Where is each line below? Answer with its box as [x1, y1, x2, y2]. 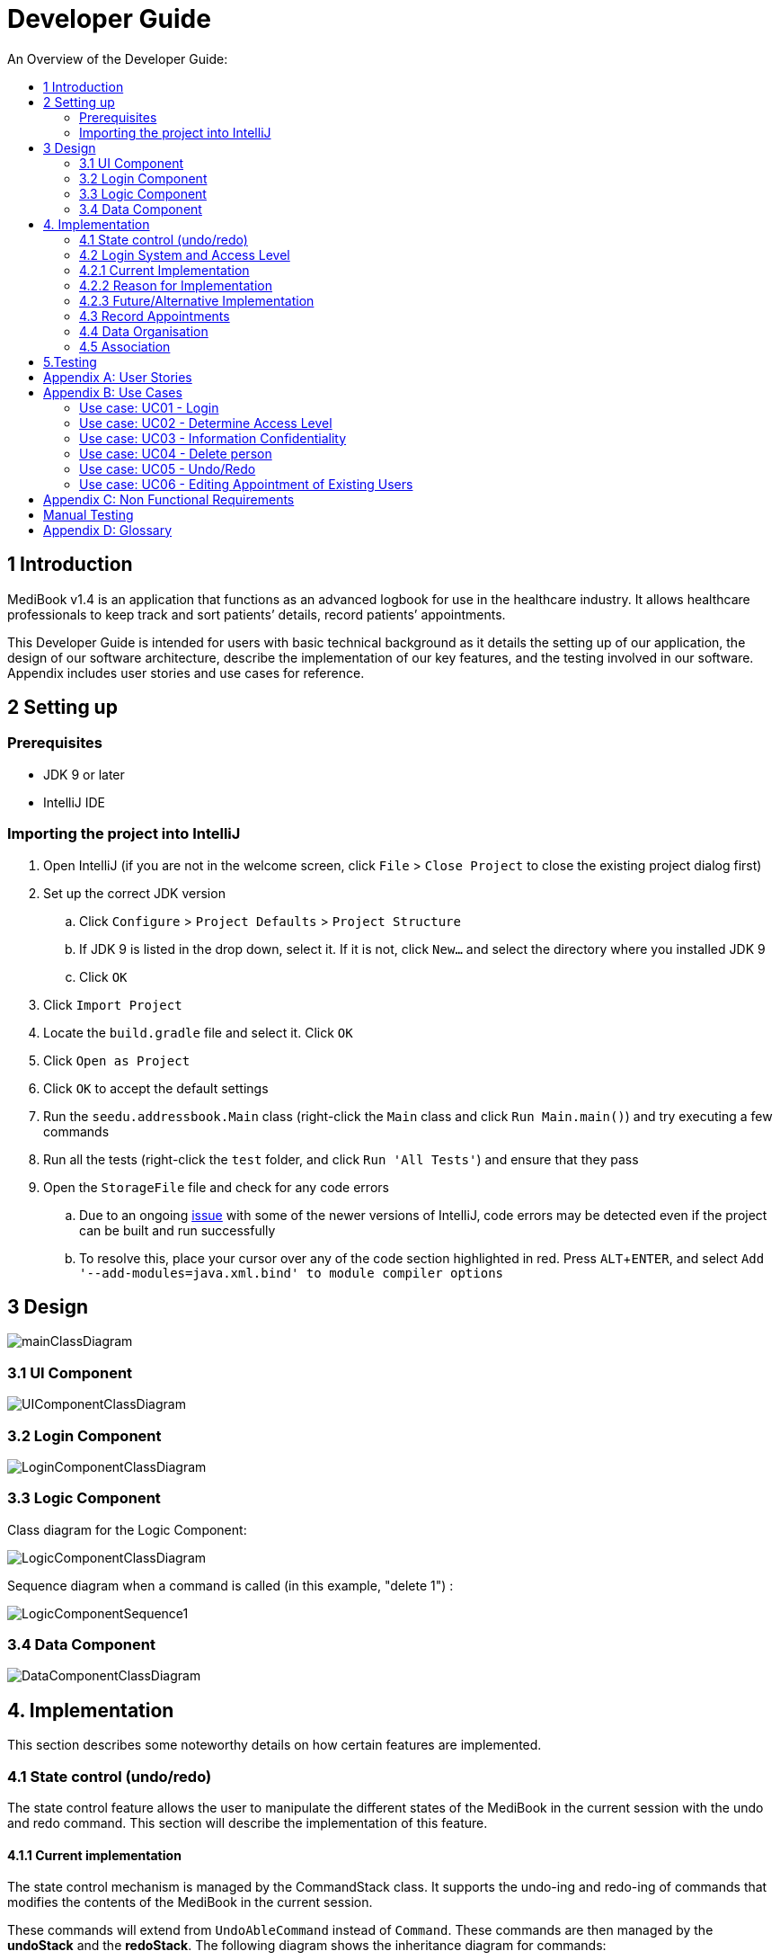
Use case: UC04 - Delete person [79, 445, 272, 461]
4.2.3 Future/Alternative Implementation [79, 292, 315, 308]
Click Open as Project [43, 1052, 191, 1068]
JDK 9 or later [43, 766, 125, 782]
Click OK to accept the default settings [43, 1080, 269, 1096]
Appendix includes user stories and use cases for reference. [7, 664, 365, 681]
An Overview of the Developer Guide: [7, 50, 228, 67]
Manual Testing [43, 506, 134, 522]
